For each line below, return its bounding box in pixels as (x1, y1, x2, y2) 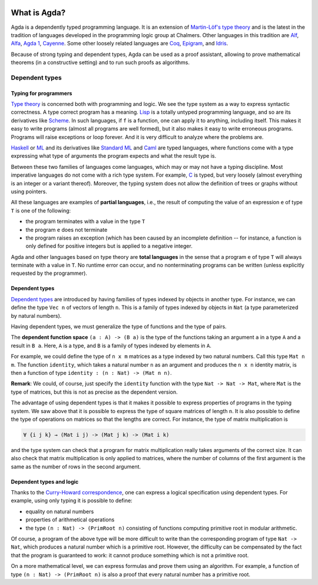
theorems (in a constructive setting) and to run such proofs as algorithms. (11, 59, 190, 66)
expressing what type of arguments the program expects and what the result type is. (11, 152, 217, 159)
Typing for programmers (11, 89, 72, 97)
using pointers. (11, 188, 47, 195)
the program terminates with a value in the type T (25, 218, 145, 225)
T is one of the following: (11, 207, 71, 214)
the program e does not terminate (25, 226, 108, 233)
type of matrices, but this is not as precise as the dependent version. (11, 388, 178, 395)
